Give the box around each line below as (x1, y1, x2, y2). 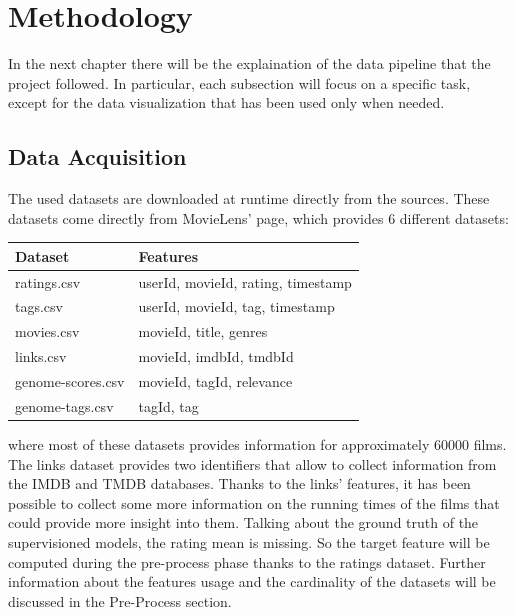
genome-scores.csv (15, 371, 125, 392)
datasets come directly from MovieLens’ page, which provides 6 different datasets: (8, 207, 509, 228)
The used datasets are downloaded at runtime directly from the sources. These (8, 188, 490, 209)
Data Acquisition (8, 141, 187, 172)
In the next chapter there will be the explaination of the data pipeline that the (8, 53, 491, 74)
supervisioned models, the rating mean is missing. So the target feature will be (8, 531, 490, 552)
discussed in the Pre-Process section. (8, 590, 232, 611)
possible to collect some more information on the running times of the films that (8, 492, 500, 513)
